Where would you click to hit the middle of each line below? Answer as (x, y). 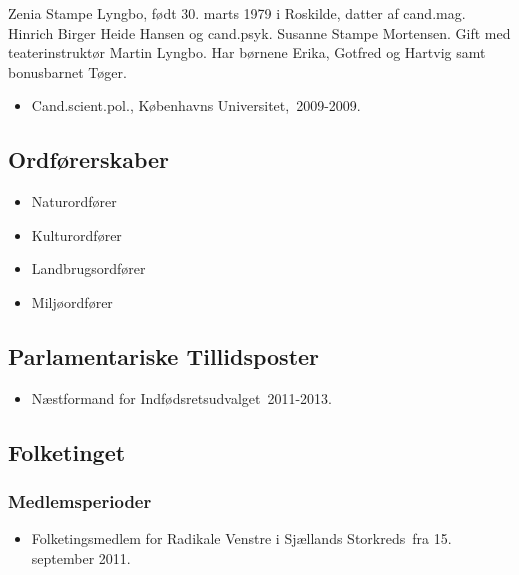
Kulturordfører (76, 234)
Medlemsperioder (80, 501)
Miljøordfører (72, 301)
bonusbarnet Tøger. (67, 71)
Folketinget (67, 451)
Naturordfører (74, 201)
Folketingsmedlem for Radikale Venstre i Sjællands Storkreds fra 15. (241, 538)
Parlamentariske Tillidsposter (164, 355)
